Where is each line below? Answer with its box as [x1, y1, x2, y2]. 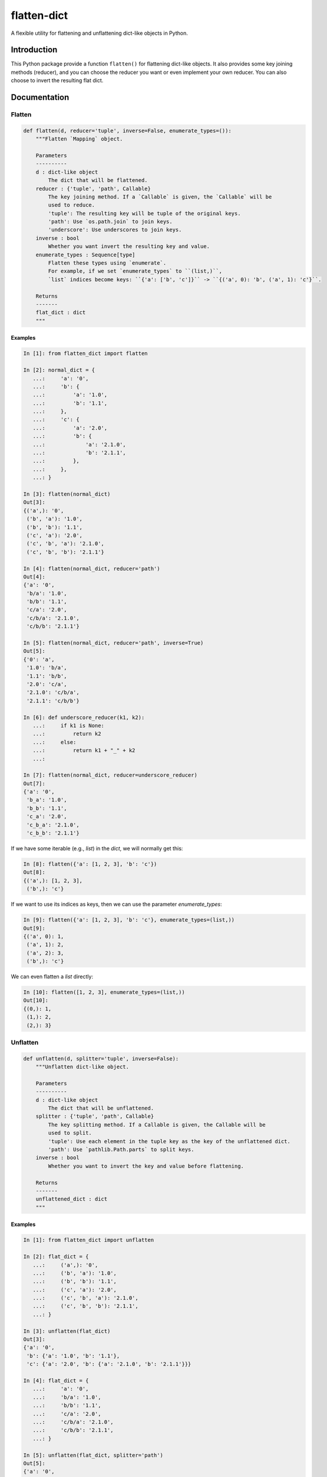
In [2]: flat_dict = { [23, 1253, 89, 1260]
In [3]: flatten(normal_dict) [23, 491, 111, 497]
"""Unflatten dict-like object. [35, 1063, 130, 1071]
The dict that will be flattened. [48, 177, 148, 184]
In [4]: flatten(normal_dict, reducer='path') [23, 565, 160, 572]
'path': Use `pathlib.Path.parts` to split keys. [48, 1146, 194, 1153]
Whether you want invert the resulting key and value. [48, 243, 210, 250]
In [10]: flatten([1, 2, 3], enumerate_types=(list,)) [23, 989, 185, 995]
